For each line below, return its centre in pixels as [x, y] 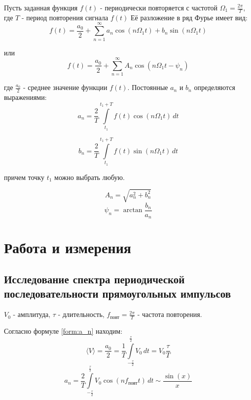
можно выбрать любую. [90, 177]
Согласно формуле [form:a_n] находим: [63, 331]
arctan [133, 210]
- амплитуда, [32, 314]
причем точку [24, 177]
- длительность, [81, 314]
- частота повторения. [170, 314]
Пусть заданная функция [41, 7]
